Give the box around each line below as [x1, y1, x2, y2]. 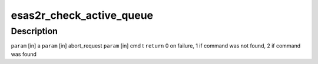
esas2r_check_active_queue [11, 9, 154, 22]
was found [11, 50, 37, 58]
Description [11, 26, 58, 36]
